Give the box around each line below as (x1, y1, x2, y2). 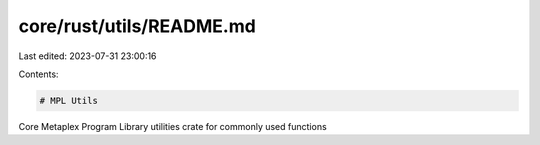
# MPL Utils (39, 95, 99, 106)
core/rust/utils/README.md (18, 15, 257, 37)
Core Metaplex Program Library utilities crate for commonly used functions (18, 120, 327, 132)
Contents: (18, 68, 59, 80)
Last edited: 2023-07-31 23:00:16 (18, 50, 157, 62)
